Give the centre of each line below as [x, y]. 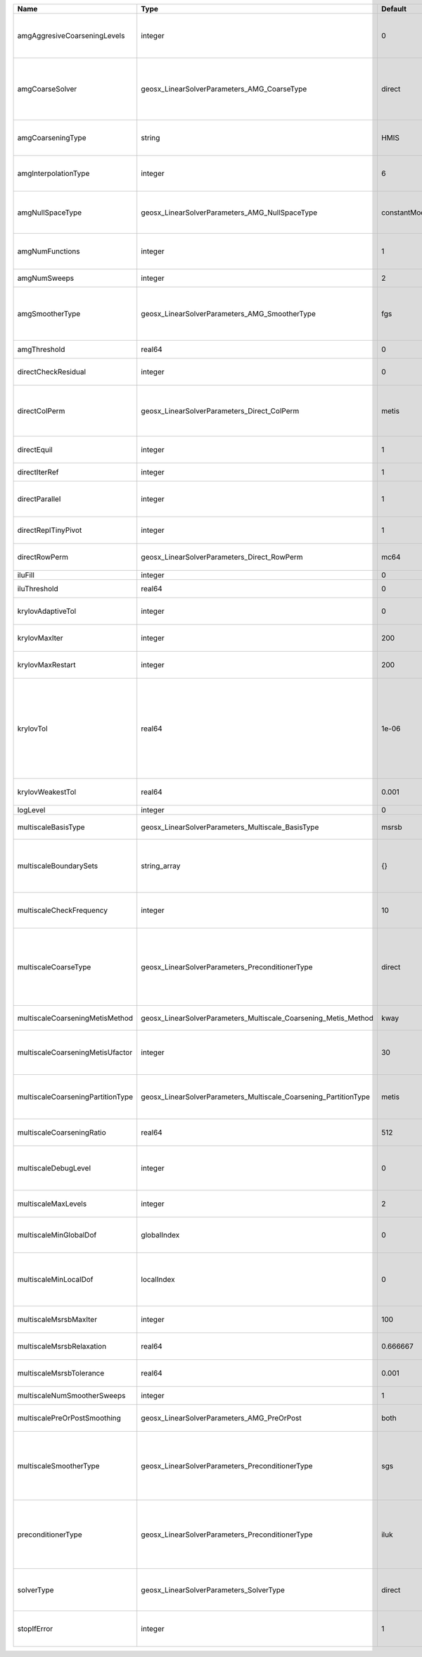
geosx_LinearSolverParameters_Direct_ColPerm [220, 410]
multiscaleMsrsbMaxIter [57, 1320]
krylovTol [33, 729]
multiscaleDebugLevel [54, 1168]
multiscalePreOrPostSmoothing [69, 1418]
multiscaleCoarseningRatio [62, 1133]
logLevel [31, 810]
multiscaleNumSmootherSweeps [71, 1396]
